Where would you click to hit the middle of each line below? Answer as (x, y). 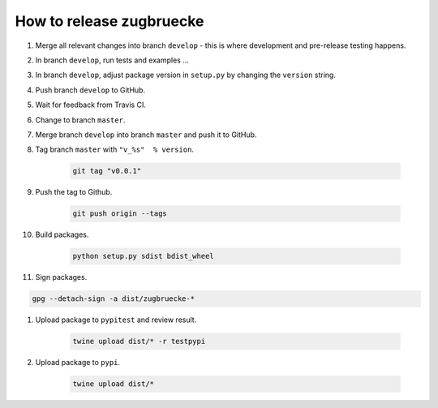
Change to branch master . (80, 120)
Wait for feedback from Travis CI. (90, 105)
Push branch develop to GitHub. (90, 90)
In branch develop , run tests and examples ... (112, 60)
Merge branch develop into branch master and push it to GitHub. (146, 135)
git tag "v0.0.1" (107, 171)
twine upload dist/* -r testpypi (139, 341)
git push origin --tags (120, 214)
